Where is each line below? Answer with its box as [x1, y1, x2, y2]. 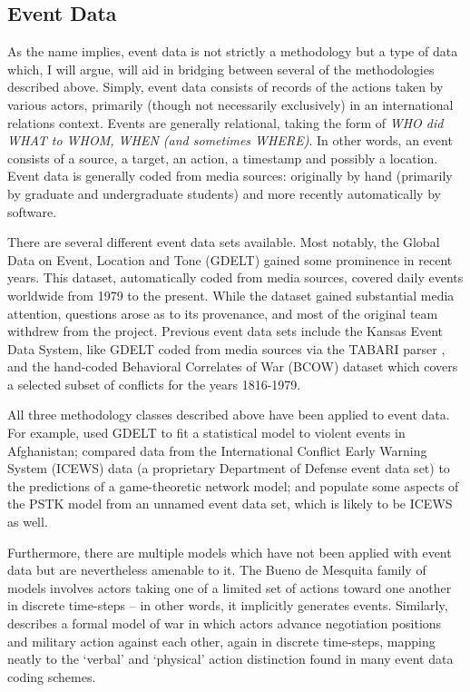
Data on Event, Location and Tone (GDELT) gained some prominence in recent [7, 250, 453, 269]
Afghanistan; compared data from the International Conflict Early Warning [7, 440, 427, 460]
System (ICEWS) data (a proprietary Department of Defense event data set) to [7, 459, 450, 478]
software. [7, 202, 57, 221]
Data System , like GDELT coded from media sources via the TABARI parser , [7, 339, 446, 358]
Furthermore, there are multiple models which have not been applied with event [7, 542, 452, 561]
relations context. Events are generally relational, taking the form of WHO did [7, 113, 444, 132]
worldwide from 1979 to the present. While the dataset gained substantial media [7, 285, 455, 304]
